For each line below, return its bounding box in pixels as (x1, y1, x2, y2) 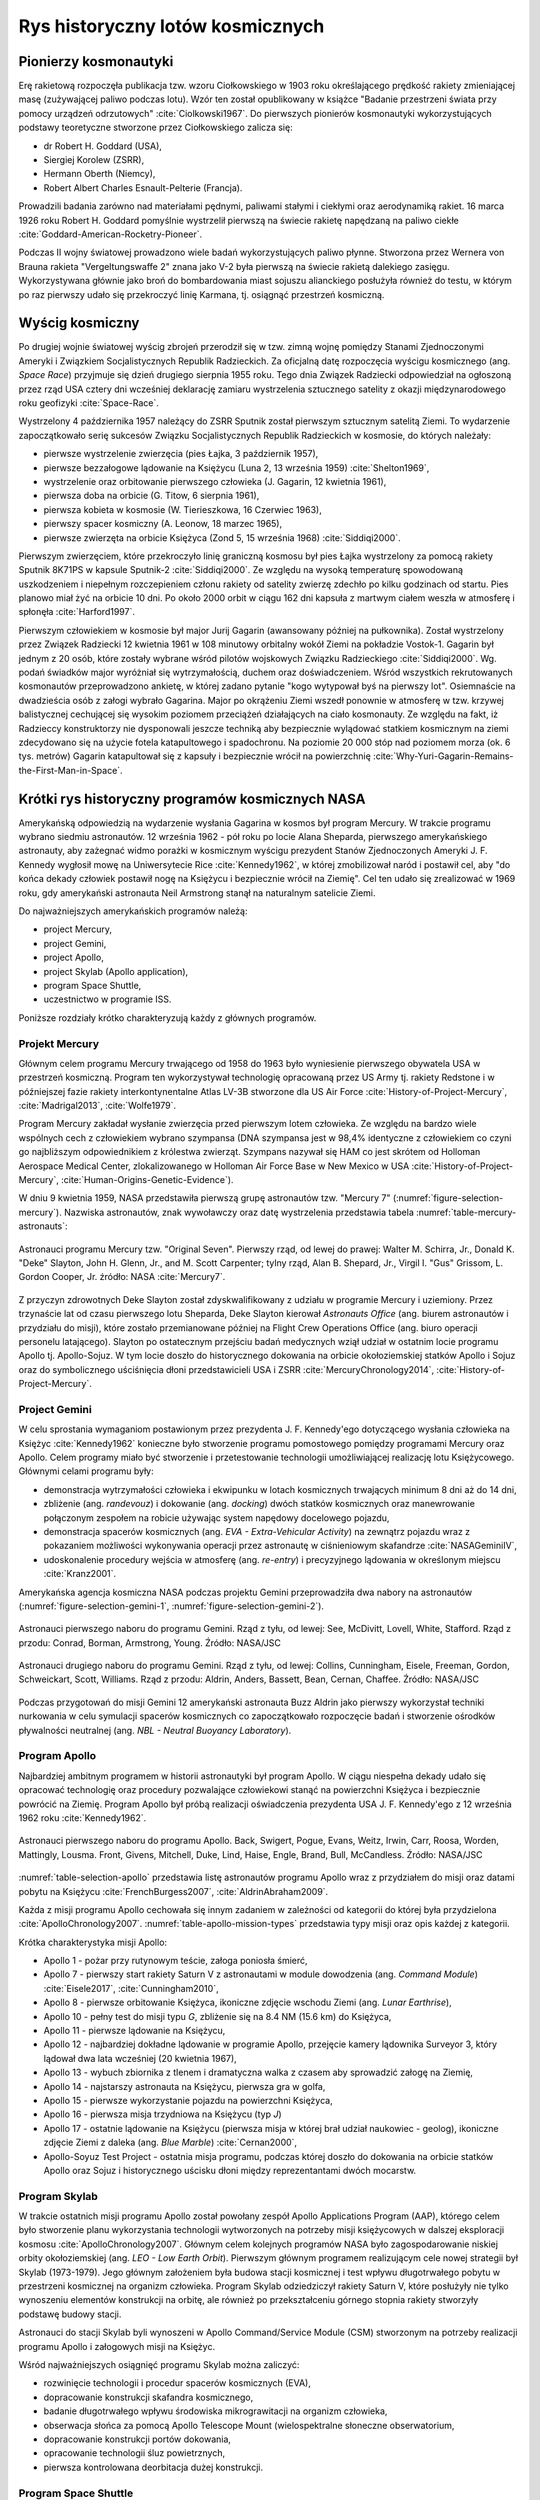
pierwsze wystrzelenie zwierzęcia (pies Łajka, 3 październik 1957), (43, 448, 319, 460)
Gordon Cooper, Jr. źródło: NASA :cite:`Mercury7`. (18, 1271, 226, 1283)
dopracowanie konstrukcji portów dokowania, (43, 2433, 232, 2445)
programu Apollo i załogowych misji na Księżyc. (18, 2340, 215, 2352)
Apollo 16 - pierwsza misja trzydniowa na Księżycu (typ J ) (43, 2108, 282, 2120)
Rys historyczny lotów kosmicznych (18, 15, 325, 37)
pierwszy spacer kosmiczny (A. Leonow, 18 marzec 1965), (43, 518, 283, 530)
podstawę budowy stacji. (18, 2308, 122, 2320)
